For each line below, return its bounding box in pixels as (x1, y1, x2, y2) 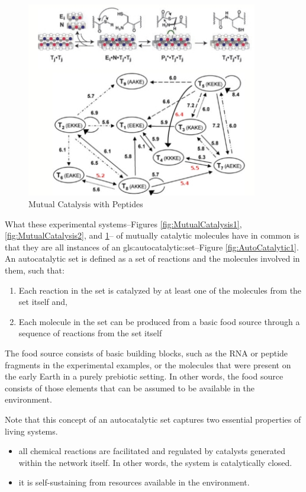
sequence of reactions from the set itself (18, 327, 162, 339)
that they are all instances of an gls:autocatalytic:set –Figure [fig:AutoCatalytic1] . (5, 240, 299, 253)
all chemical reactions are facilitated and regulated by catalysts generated (18, 445, 286, 457)
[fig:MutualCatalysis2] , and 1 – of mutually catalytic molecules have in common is (5, 229, 299, 242)
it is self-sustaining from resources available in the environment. (18, 476, 250, 488)
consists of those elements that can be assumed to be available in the (5, 381, 255, 394)
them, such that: (5, 263, 65, 276)
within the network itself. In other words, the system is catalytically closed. (18, 456, 292, 468)
